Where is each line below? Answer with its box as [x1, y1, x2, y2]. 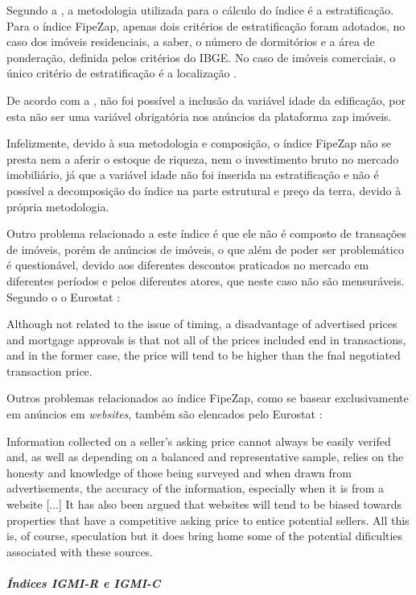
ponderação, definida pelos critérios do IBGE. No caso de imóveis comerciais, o [6, 48, 396, 65]
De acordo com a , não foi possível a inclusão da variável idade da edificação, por [6, 91, 406, 108]
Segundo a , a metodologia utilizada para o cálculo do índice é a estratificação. [6, 2, 394, 18]
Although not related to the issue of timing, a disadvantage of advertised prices [6, 315, 397, 332]
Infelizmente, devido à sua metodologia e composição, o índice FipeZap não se [6, 135, 391, 152]
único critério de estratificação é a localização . [6, 64, 237, 81]
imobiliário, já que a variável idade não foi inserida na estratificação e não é [6, 166, 379, 183]
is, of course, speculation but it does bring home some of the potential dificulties [6, 527, 403, 544]
